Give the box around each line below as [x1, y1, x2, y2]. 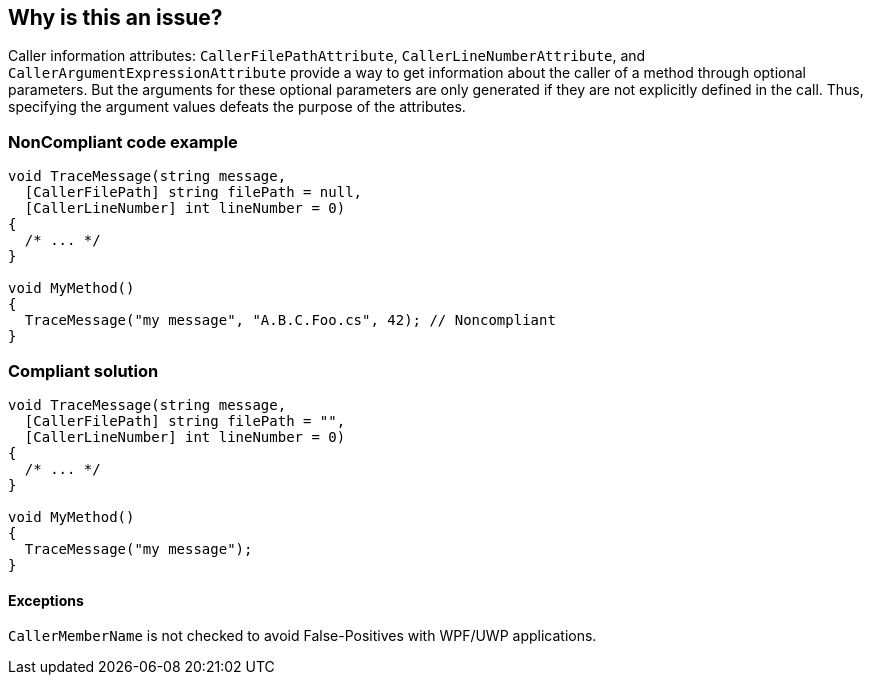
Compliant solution [8, 360, 159, 381]
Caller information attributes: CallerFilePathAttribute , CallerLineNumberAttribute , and [8, 47, 646, 65]
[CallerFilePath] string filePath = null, [24, 184, 363, 201]
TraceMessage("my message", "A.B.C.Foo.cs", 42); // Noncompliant [24, 312, 556, 329]
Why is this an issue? [8, 5, 223, 30]
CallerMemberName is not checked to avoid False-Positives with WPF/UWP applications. [8, 627, 597, 645]
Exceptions [8, 591, 84, 609]
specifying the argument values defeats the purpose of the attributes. [8, 98, 466, 116]
